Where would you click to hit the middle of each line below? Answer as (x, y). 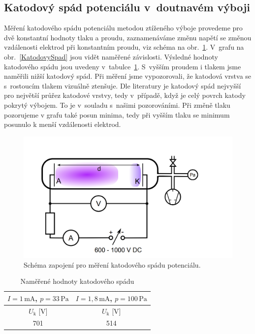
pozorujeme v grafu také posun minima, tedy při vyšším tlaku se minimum (117, 114)
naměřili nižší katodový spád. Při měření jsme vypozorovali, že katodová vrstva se (128, 76)
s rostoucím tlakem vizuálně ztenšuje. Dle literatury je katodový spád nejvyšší (123, 85)
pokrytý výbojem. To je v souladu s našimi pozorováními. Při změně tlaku (117, 105)
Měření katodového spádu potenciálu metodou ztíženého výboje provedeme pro (123, 28)
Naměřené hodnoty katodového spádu (77, 281)
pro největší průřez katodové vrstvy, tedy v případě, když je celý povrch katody (125, 95)
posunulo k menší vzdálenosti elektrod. (63, 124)
